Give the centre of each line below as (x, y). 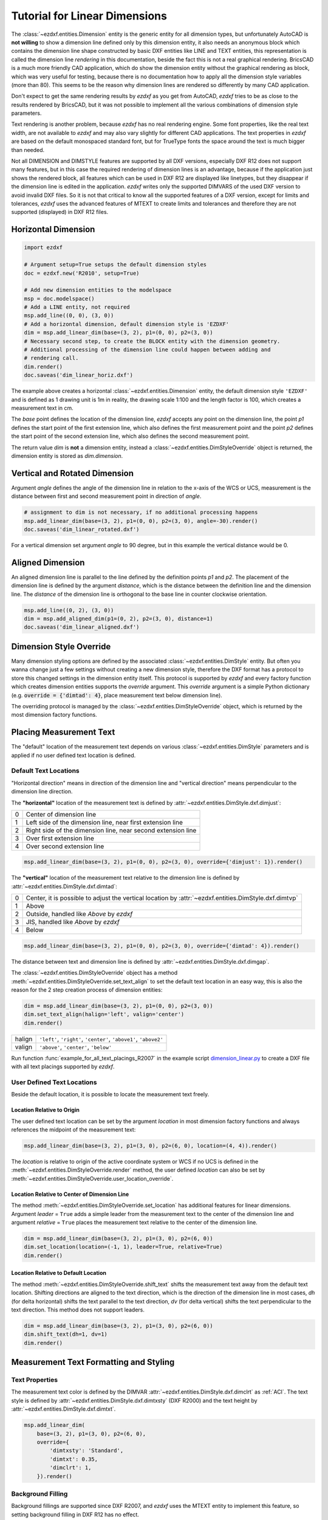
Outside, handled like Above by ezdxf (79, 914)
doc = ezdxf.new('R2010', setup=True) (82, 273)
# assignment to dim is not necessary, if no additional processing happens (141, 513)
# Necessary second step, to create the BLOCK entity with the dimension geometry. (152, 341)
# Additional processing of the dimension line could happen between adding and (147, 350)
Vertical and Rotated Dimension (72, 473)
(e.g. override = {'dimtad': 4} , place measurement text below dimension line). (117, 695)
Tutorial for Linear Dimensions (89, 16)
